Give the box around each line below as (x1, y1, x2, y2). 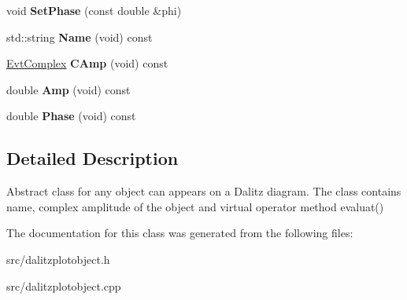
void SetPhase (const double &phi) (6, 2, 182, 18)
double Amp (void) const (6, 81, 131, 97)
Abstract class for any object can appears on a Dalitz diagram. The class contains (6, 183, 401, 199)
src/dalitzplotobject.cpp (6, 277, 121, 294)
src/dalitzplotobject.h (6, 251, 110, 267)
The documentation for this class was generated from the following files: (6, 225, 353, 241)
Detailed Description (6, 146, 179, 170)
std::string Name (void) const (6, 28, 153, 45)
